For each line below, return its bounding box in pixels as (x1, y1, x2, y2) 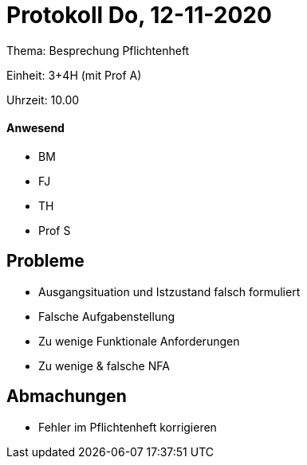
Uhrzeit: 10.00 (6, 92, 80, 107)
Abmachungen (6, 386, 127, 407)
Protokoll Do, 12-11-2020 (6, 2, 272, 29)
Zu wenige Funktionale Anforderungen (38, 334, 240, 348)
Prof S (38, 223, 71, 237)
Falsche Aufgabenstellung (38, 309, 175, 323)
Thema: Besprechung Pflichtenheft (6, 43, 190, 57)
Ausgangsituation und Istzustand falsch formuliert (38, 284, 301, 299)
